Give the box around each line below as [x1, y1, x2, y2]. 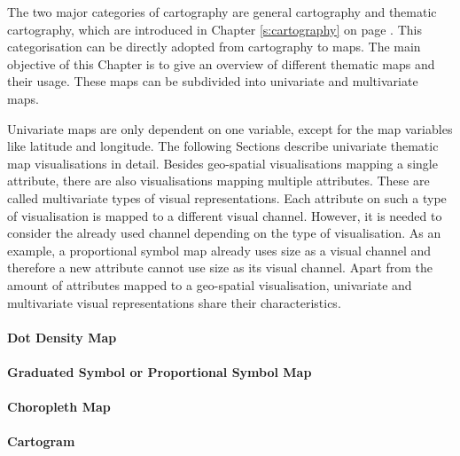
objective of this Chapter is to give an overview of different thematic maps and [7, 54, 435, 73]
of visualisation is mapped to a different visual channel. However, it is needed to [7, 206, 442, 224]
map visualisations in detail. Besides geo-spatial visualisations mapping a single [7, 153, 438, 172]
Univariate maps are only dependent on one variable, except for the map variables [7, 119, 453, 138]
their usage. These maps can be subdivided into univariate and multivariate [7, 72, 418, 90]
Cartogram [7, 432, 75, 451]
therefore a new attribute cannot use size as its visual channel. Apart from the [7, 258, 433, 277]
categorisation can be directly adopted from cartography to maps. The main [7, 37, 421, 56]
